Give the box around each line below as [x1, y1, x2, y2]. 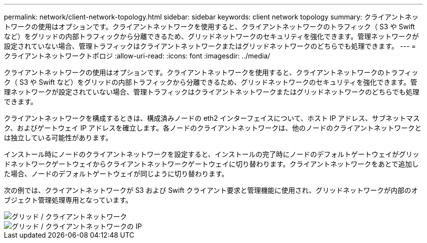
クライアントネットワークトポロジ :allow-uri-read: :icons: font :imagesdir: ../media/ [4, 52, 271, 60]
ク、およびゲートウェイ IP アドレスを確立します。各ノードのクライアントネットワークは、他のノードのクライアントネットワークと [4, 124, 422, 132]
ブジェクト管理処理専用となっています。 [4, 196, 133, 204]
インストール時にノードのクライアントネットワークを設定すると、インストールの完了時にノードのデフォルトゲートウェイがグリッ [4, 150, 420, 158]
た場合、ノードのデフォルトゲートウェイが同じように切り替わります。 [4, 169, 229, 178]
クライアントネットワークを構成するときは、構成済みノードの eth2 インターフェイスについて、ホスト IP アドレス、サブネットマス [4, 114, 420, 122]
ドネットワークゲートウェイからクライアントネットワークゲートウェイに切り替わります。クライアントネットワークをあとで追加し [4, 160, 419, 168]
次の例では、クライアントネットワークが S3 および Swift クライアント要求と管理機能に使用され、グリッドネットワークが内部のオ [4, 186, 418, 194]
